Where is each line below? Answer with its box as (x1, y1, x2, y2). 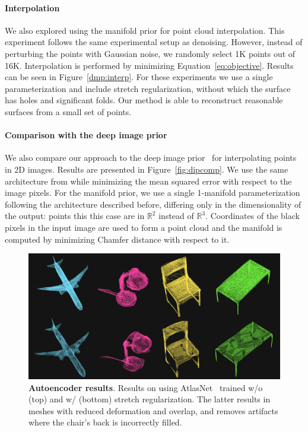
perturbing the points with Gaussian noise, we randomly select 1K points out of (5, 47, 296, 59)
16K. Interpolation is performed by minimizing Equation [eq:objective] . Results (5, 59, 294, 71)
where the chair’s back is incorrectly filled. (28, 416, 182, 428)
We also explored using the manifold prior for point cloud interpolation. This (5, 24, 285, 36)
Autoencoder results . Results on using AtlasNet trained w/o (28, 381, 263, 393)
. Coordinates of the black (205, 209, 300, 222)
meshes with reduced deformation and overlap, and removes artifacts (28, 404, 278, 417)
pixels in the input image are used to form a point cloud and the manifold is (5, 221, 282, 233)
